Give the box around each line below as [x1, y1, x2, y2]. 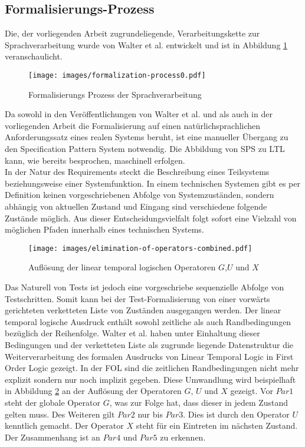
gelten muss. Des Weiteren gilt [5, 408, 115, 420]
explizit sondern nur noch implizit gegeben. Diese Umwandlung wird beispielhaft [5, 373, 296, 385]
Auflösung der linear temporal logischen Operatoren [28, 261, 216, 273]
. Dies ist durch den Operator [183, 408, 290, 420]
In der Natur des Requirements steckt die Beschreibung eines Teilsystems [5, 165, 270, 178]
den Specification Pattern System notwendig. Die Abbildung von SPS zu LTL [5, 143, 285, 155]
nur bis [137, 408, 163, 420]
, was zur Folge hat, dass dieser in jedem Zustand [109, 396, 288, 408]
